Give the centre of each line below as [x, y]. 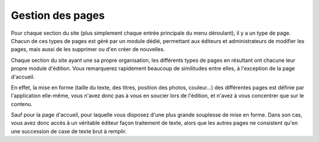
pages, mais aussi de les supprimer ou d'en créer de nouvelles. [88, 49]
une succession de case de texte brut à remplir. [69, 131]
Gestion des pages [58, 15]
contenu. [22, 104]
